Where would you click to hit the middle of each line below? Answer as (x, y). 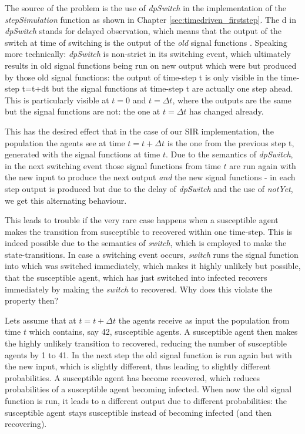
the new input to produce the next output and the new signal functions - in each (150, 177)
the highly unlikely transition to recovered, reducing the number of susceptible (146, 343)
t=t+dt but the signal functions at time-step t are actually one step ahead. (157, 88)
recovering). (26, 424)
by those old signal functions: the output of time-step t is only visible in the (141, 77)
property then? (32, 300)
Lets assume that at (41, 320)
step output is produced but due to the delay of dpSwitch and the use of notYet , (149, 188)
